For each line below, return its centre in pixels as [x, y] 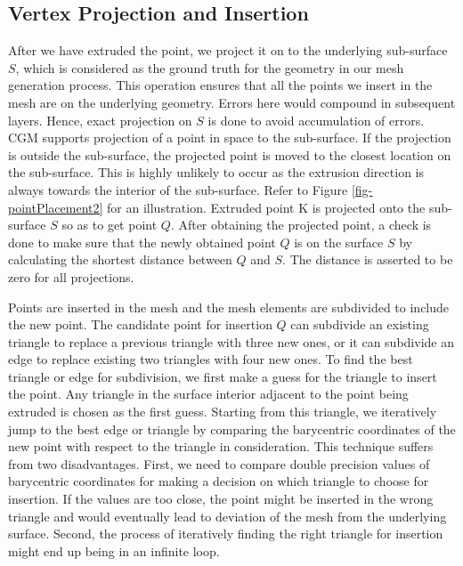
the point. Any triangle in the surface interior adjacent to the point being [208, 394]
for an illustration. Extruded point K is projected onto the [266, 207]
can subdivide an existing [360, 324]
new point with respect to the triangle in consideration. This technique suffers [221, 446]
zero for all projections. [71, 276]
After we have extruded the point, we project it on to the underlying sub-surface [228, 50]
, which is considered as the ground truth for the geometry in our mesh [210, 67]
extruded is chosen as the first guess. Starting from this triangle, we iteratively [223, 412]
